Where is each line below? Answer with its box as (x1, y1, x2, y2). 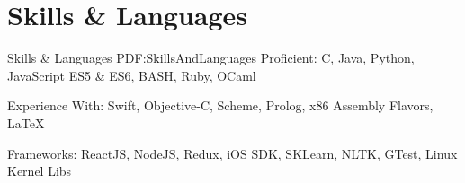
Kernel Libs (7, 161, 72, 180)
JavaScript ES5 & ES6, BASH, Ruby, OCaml (7, 65, 256, 84)
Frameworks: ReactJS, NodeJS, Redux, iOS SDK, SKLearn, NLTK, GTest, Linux (7, 144, 458, 162)
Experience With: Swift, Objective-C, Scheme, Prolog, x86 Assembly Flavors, (7, 96, 434, 115)
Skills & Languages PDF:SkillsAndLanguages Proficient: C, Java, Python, (7, 48, 415, 67)
